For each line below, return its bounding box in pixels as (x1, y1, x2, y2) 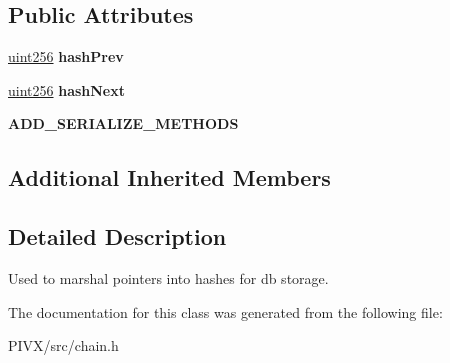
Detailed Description (8, 221, 227, 252)
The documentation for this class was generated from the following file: (8, 301, 443, 322)
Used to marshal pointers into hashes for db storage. (8, 267, 329, 288)
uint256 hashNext (8, 79, 125, 100)
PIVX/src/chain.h (8, 335, 119, 356)
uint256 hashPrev (8, 46, 124, 67)
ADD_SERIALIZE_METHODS (8, 113, 239, 134)
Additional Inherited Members (8, 162, 331, 193)
